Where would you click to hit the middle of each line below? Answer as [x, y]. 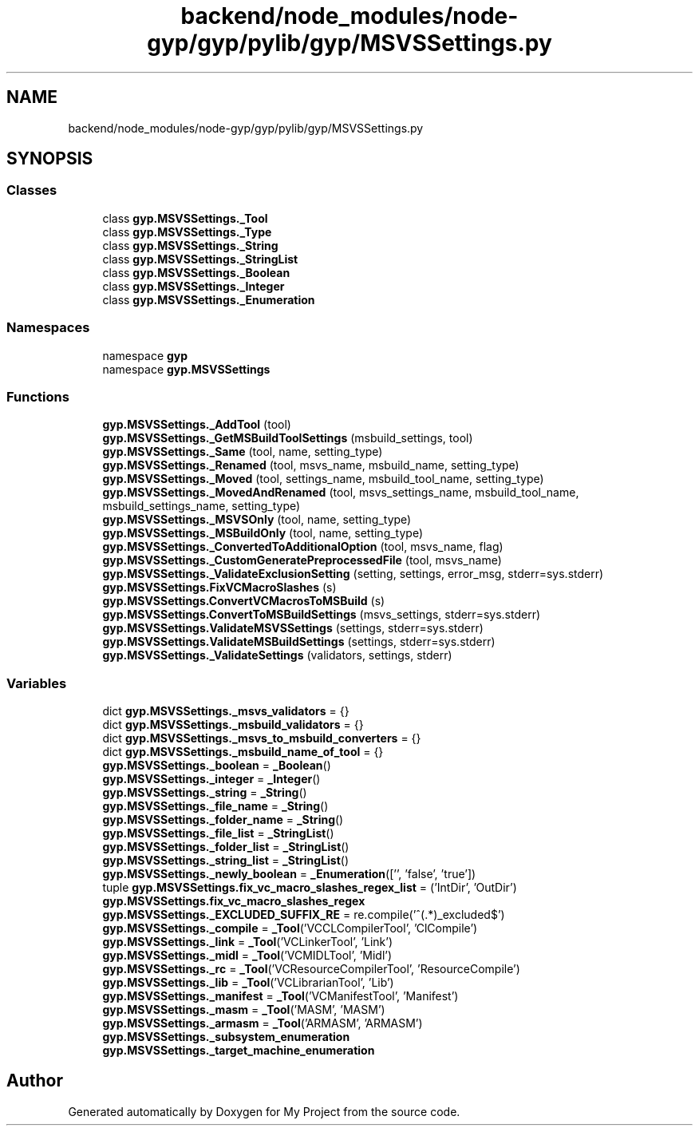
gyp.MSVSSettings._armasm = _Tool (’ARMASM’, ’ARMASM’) [263, 1023]
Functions [38, 396]
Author [35, 1081]
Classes [32, 190]
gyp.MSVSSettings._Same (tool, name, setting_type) [243, 452]
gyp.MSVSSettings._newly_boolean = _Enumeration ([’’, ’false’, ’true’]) [289, 874]
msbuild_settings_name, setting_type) [201, 506]
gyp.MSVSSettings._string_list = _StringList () [226, 861]
